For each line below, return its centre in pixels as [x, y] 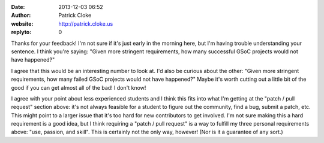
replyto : [21, 32]
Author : [21, 16]
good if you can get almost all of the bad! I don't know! [79, 87]
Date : [18, 7]
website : [22, 23]
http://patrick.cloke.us [86, 23]
